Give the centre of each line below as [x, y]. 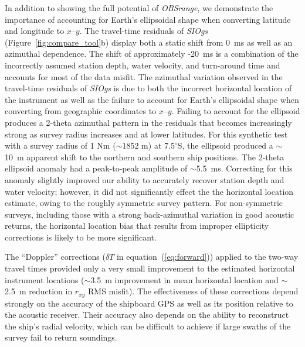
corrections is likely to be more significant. [81, 237]
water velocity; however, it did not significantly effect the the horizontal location [149, 191]
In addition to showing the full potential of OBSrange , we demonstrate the [139, 8]
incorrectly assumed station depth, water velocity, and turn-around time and [143, 65]
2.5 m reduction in [39, 291]
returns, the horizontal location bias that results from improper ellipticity [137, 226]
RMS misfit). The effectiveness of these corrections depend [193, 291]
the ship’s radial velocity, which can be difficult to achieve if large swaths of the [148, 326]
